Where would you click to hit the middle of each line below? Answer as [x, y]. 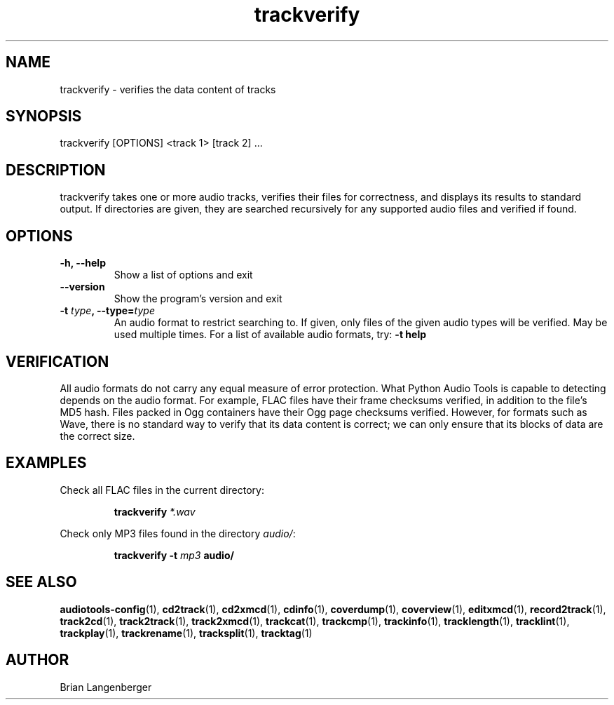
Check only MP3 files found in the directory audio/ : [178, 533]
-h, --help [83, 263]
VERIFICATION [57, 361]
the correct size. [97, 436]
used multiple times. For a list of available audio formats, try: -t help [270, 335]
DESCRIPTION [56, 170]
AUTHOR [37, 660]
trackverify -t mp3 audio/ [174, 555]
